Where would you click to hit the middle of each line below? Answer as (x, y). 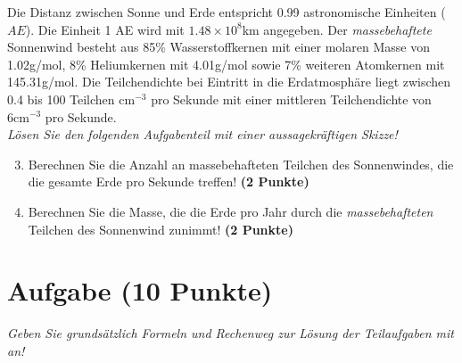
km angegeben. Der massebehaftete (337, 29)
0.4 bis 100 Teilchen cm (71, 99)
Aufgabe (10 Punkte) (140, 290)
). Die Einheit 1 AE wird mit (105, 29)
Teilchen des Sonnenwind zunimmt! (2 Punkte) (161, 229)
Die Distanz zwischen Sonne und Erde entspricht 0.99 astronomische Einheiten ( (227, 12)
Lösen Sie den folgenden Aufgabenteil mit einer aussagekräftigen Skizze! (202, 134)
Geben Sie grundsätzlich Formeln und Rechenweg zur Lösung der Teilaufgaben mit (231, 333)
